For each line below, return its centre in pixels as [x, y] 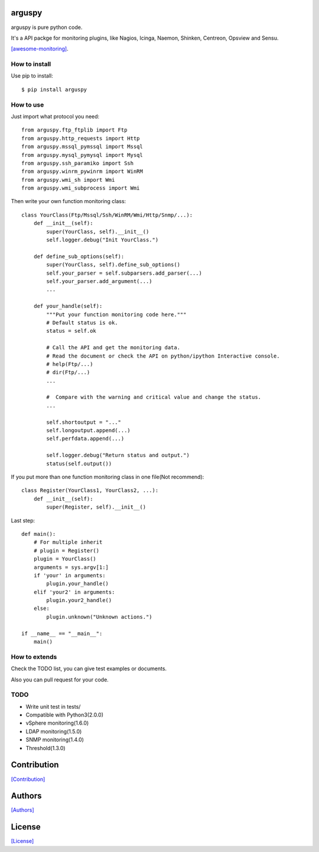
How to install [31, 64]
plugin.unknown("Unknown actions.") [100, 617]
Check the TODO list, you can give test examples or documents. [89, 668]
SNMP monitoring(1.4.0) [55, 740]
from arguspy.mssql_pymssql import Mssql [82, 147]
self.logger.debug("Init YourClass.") [102, 240]
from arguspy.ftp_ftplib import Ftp [74, 130]
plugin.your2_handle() [79, 600]
